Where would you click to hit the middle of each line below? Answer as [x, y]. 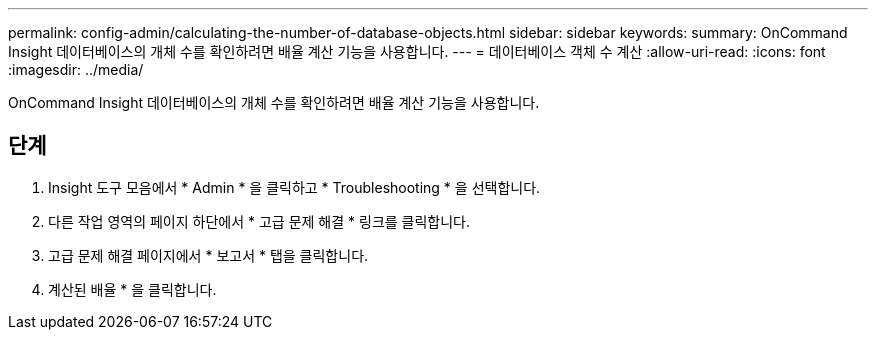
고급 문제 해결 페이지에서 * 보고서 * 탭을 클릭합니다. [208, 255]
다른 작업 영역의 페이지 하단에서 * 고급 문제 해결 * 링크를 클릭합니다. [259, 221]
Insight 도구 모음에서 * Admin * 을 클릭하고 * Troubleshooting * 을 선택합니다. [294, 187]
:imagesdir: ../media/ [76, 69]
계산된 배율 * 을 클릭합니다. [132, 289]
